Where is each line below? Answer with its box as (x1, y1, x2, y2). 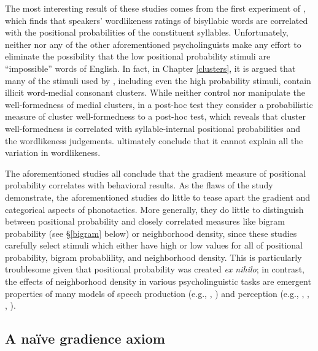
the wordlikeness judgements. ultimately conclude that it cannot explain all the (5, 134, 303, 147)
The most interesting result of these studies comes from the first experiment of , (5, 2, 306, 14)
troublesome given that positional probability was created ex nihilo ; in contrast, (5, 263, 304, 276)
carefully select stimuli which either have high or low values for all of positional (5, 239, 303, 252)
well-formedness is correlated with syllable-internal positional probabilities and (5, 121, 300, 134)
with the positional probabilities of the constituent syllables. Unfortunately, (5, 26, 289, 39)
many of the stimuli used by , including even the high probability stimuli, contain (5, 74, 311, 87)
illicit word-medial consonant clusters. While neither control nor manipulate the (5, 86, 305, 99)
